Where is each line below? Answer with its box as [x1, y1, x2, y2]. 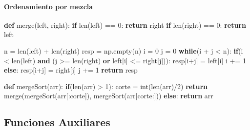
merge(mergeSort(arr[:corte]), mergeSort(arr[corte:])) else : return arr [4, 91, 213, 101]
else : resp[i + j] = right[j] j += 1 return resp [4, 65, 138, 75]
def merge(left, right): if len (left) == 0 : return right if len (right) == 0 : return [4, 19, 246, 30]
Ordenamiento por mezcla [4, 1, 93, 11]
